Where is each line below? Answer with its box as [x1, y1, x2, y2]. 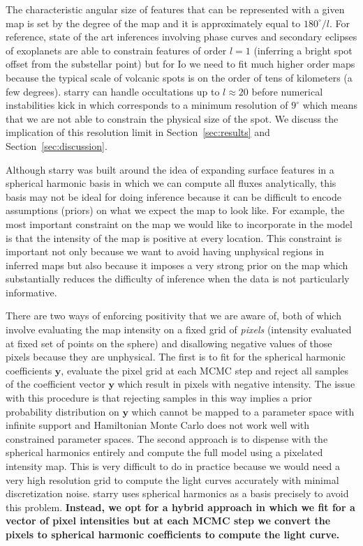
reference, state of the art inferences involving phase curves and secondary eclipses [6, 29, 357, 44]
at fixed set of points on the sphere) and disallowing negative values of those [6, 335, 332, 350]
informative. [6, 285, 57, 299]
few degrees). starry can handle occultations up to [6, 84, 220, 98]
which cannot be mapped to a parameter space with [131, 404, 355, 418]
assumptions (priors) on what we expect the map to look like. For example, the [6, 203, 345, 218]
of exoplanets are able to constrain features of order [6, 43, 227, 57]
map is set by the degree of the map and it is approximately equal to [6, 15, 301, 30]
